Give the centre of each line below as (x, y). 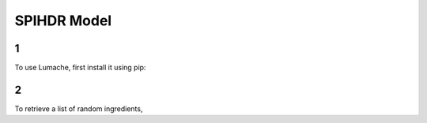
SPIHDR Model (63, 20)
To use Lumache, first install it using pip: (80, 68)
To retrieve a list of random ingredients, (79, 108)
